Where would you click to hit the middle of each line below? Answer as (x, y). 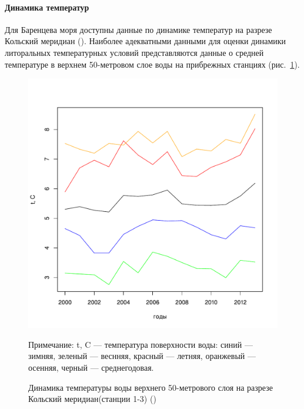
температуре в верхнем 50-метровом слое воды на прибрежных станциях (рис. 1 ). (152, 64)
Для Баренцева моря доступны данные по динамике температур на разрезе (138, 29)
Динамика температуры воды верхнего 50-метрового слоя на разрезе (151, 387)
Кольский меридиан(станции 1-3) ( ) (92, 399)
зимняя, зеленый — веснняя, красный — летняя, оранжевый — (142, 356)
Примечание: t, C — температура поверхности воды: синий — (141, 344)
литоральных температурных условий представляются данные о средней (134, 52)
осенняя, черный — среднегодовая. (91, 367)
